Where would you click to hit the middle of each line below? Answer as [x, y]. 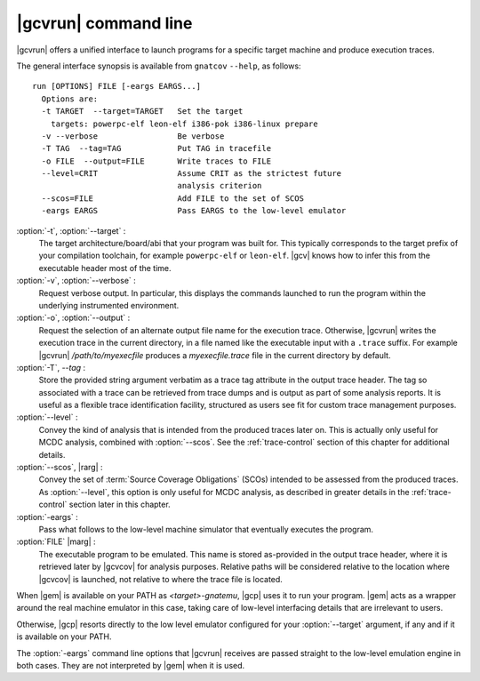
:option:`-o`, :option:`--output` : [73, 318]
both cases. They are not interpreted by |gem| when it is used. [131, 665]
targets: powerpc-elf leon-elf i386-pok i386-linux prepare [184, 124]
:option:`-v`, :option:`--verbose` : [76, 281]
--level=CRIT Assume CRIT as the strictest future [192, 174]
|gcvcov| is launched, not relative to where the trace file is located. [161, 579]
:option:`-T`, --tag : [51, 367]
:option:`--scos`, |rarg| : [60, 468]
